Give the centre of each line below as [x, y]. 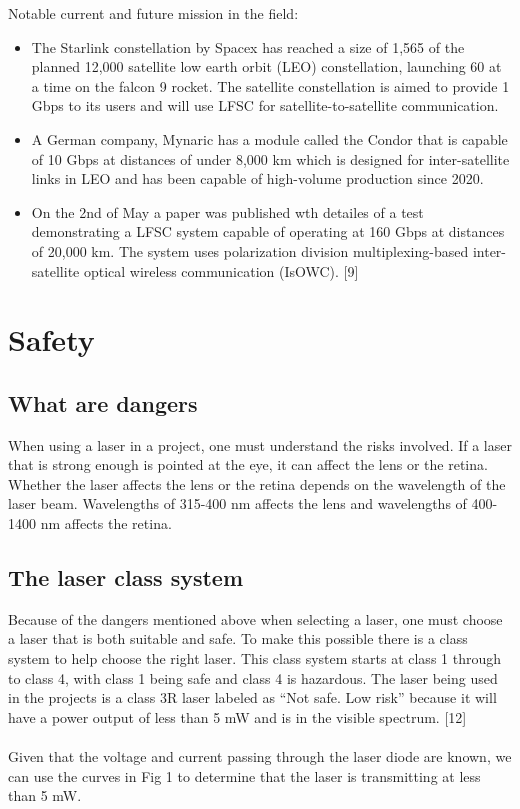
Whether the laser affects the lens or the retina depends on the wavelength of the [257, 483]
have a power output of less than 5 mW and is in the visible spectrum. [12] [237, 716]
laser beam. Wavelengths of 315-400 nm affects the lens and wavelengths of [237, 503]
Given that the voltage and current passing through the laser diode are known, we [260, 756]
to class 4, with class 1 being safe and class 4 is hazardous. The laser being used [253, 677]
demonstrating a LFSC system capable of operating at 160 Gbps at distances [268, 231]
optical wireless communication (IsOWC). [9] [221, 270]
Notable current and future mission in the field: [153, 13]
